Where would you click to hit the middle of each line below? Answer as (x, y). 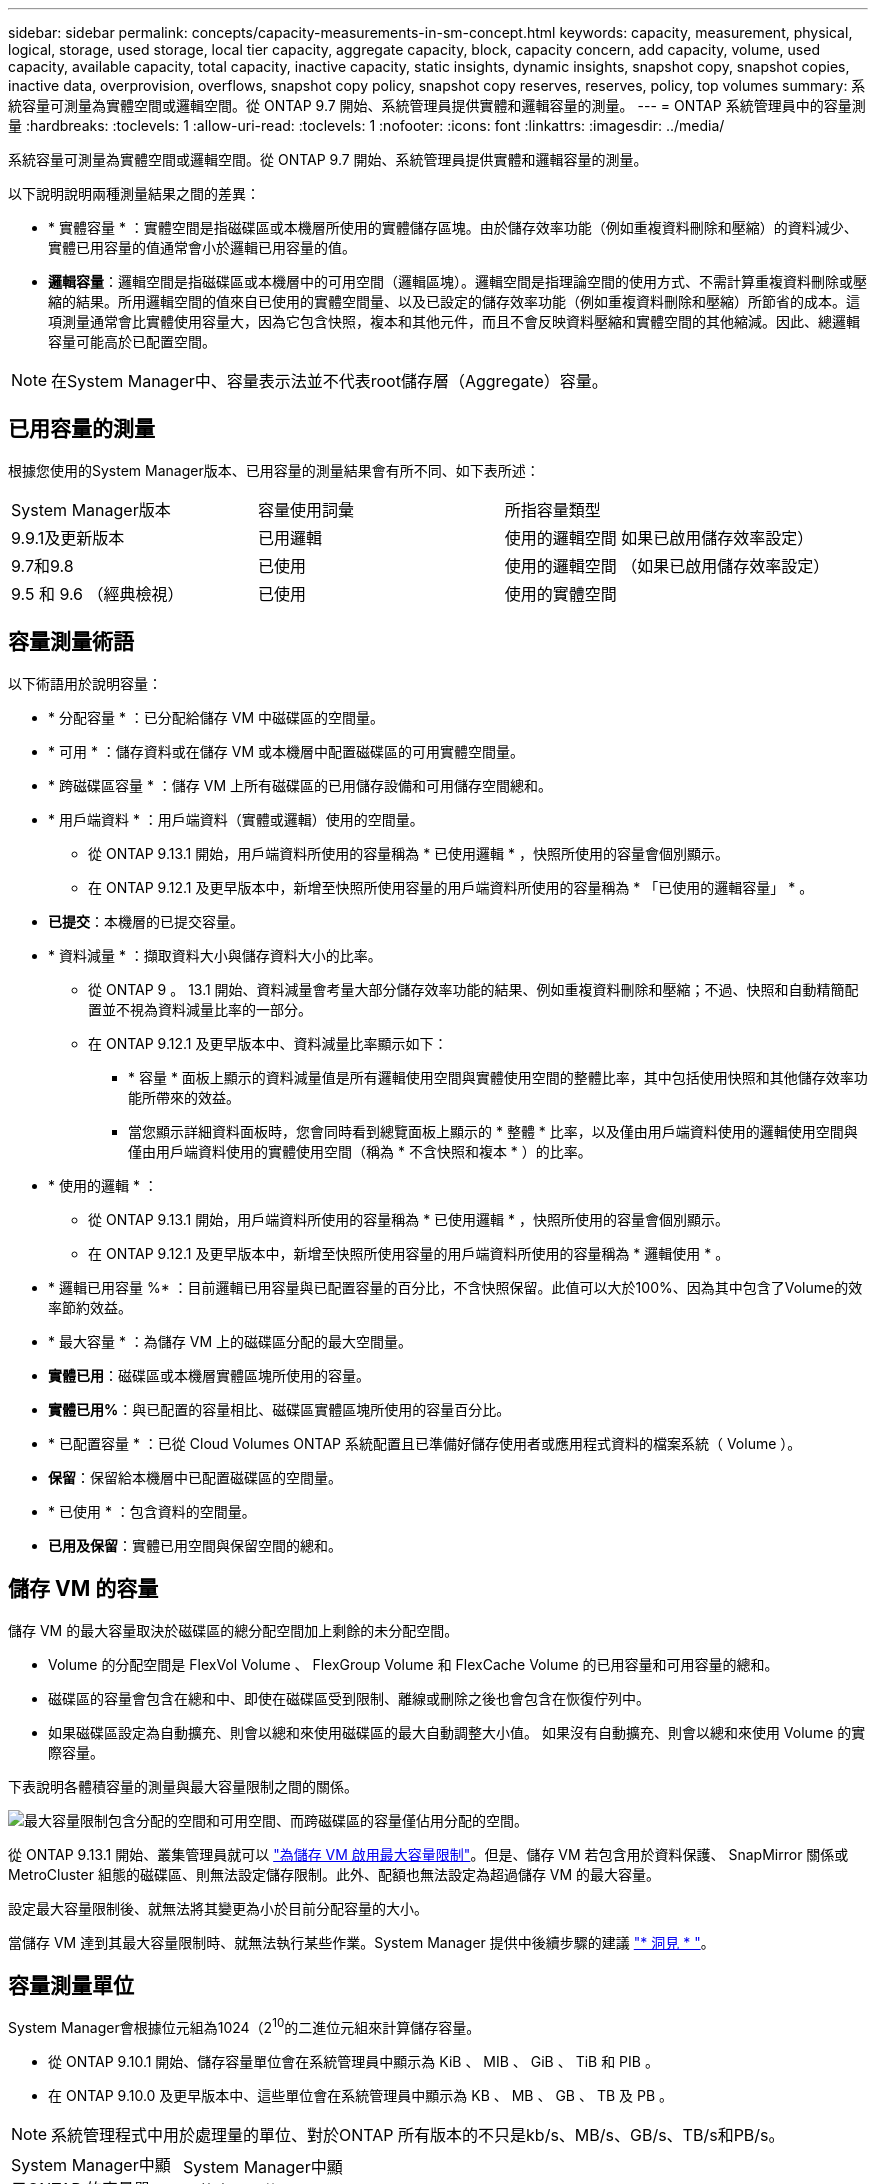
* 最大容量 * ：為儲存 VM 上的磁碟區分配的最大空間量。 (230, 1341)
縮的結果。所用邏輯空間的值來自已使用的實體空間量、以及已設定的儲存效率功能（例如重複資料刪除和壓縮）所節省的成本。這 (454, 301)
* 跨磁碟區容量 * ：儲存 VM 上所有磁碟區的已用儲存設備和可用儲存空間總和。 (300, 785)
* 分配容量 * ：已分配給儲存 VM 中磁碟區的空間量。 (216, 717)
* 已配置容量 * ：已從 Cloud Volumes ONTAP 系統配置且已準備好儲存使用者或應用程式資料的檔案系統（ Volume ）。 (425, 1443)
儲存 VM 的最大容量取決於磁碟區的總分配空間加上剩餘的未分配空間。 (233, 1630)
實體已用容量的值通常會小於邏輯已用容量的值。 (202, 247)
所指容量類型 (552, 509)
